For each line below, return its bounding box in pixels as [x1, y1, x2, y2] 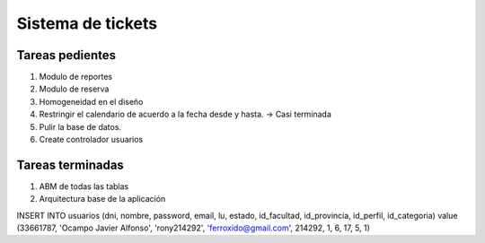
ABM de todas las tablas [39, 180, 129, 192]
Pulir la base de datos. [39, 121, 121, 132]
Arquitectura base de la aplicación [39, 194, 166, 204]
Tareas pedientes [16, 48, 117, 63]
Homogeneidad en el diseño [39, 96, 144, 107]
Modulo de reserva [39, 83, 110, 94]
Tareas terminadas [16, 157, 125, 172]
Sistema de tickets [16, 13, 158, 33]
